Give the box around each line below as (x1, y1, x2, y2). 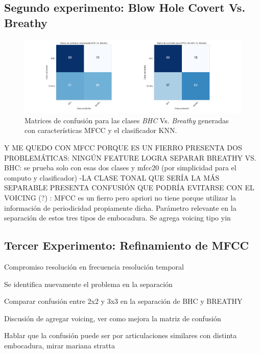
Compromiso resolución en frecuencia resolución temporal (4, 261, 184, 272)
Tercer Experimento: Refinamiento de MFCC (4, 237, 249, 253)
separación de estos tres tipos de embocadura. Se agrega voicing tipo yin (4, 212, 231, 223)
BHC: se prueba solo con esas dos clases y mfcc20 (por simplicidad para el (4, 162, 237, 173)
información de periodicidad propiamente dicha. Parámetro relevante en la (4, 202, 237, 213)
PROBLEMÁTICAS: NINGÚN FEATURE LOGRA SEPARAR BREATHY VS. (4, 152, 256, 163)
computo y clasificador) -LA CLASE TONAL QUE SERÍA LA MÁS (4, 172, 220, 183)
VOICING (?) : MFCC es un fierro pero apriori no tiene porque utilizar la (4, 192, 237, 203)
